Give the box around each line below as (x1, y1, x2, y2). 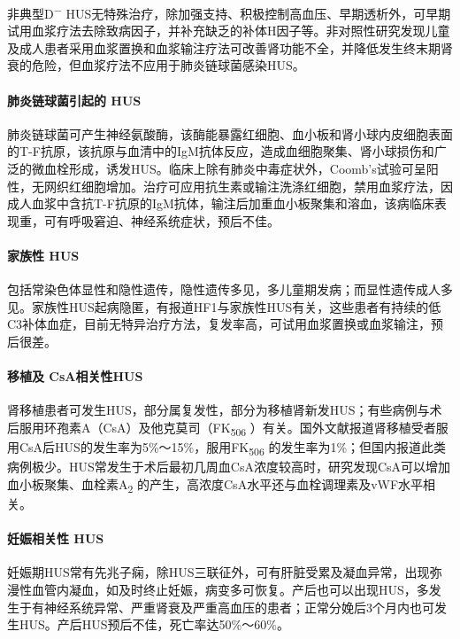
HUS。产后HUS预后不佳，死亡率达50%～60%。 (19, 615, 289, 634)
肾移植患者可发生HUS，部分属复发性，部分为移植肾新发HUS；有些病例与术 (7, 401, 442, 419)
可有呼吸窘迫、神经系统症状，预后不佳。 (43, 211, 280, 230)
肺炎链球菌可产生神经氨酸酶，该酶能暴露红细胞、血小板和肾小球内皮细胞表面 (7, 124, 453, 143)
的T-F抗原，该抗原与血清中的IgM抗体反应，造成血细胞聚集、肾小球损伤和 (7, 142, 434, 160)
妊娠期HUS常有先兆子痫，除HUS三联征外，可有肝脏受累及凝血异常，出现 (7, 563, 430, 581)
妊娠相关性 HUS (7, 529, 104, 548)
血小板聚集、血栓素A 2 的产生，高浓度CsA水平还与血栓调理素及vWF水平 (7, 474, 424, 495)
